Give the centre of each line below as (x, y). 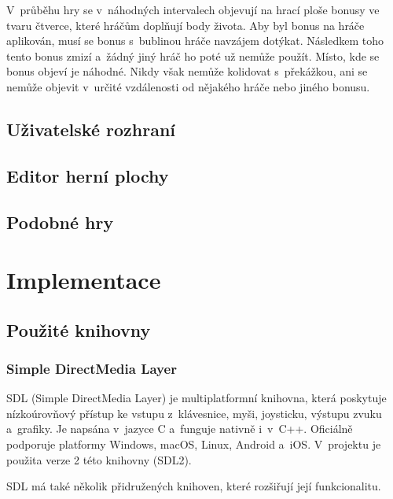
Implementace (84, 280)
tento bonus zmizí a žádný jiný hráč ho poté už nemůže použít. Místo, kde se (193, 55)
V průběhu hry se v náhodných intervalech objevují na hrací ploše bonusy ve (193, 9)
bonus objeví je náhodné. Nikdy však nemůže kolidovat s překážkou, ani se (187, 71)
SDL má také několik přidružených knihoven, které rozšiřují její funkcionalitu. (194, 486)
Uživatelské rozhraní (91, 129)
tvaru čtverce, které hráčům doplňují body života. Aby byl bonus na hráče (185, 25)
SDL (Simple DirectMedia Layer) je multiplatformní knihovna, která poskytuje (196, 398)
